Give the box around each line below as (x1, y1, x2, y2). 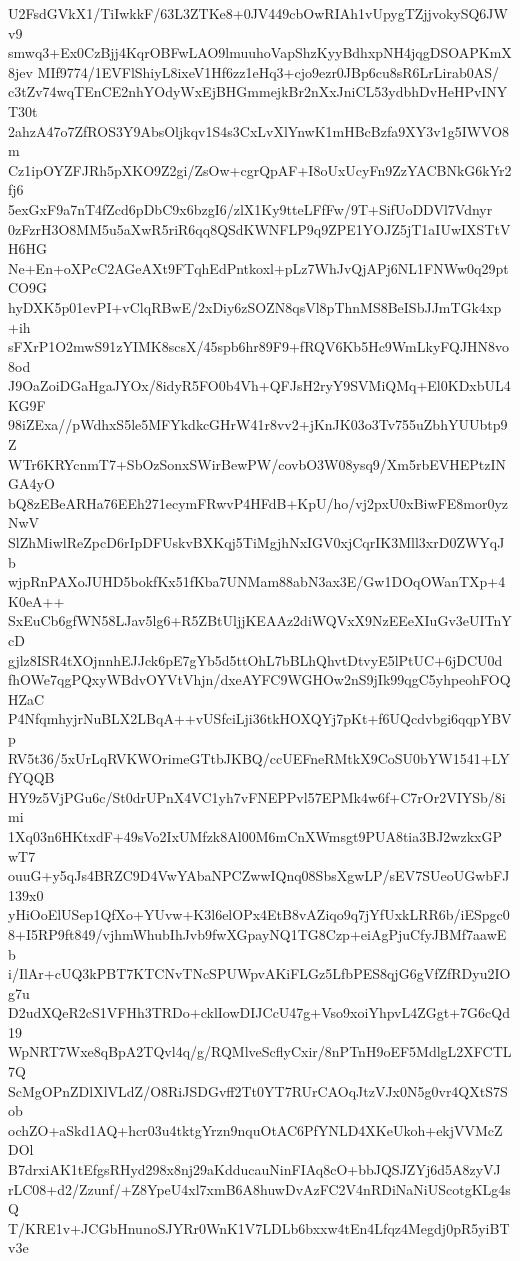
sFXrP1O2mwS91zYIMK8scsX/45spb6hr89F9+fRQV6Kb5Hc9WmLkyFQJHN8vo (8, 336, 510, 357)
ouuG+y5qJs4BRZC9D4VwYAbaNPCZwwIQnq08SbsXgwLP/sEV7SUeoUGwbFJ (8, 865, 510, 886)
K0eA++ (8, 590, 65, 611)
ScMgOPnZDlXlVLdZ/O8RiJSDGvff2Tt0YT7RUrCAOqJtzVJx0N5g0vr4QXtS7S (8, 1080, 508, 1101)
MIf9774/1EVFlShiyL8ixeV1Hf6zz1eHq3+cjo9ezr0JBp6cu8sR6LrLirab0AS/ (37, 61, 500, 82)
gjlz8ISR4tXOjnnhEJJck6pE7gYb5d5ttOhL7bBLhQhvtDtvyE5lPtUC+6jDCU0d (8, 649, 503, 670)
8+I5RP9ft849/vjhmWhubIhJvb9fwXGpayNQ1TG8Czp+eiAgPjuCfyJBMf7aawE (8, 923, 507, 944)
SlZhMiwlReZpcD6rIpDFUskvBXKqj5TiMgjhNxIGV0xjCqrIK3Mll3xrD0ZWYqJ (8, 532, 505, 553)
